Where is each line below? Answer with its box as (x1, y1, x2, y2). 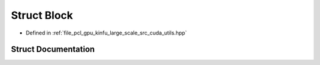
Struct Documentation (11, 45, 95, 54)
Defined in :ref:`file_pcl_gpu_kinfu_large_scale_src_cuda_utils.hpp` (25, 29, 187, 36)
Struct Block (11, 9, 73, 22)
